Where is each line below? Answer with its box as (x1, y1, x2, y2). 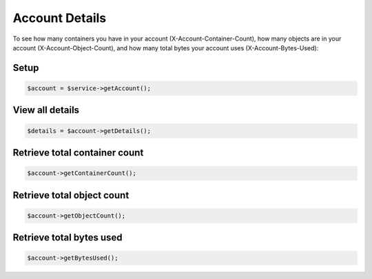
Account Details (12, 10, 107, 25)
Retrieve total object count (12, 189, 130, 201)
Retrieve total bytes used (12, 231, 123, 244)
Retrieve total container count (12, 147, 144, 158)
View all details (12, 104, 79, 116)
